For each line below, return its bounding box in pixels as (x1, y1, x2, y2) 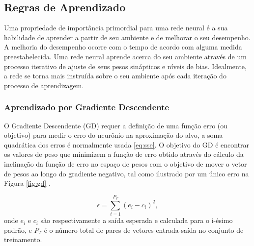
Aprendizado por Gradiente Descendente (4, 101, 169, 113)
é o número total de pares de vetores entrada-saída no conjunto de (44, 224, 244, 235)
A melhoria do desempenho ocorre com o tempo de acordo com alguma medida (4, 42, 242, 52)
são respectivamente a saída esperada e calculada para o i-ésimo (40, 215, 233, 225)
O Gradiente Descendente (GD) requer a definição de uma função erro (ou (4, 120, 228, 130)
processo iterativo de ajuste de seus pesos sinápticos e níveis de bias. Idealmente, (4, 61, 247, 71)
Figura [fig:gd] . (4, 178, 51, 188)
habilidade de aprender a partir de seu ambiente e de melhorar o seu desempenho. (4, 32, 251, 42)
